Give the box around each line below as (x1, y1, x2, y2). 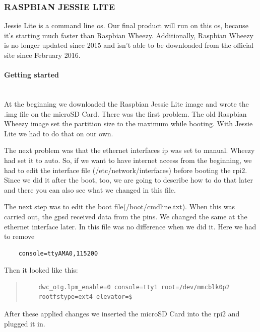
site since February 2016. (4, 50, 81, 60)
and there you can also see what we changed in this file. (4, 184, 176, 195)
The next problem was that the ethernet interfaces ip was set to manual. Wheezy (4, 145, 255, 155)
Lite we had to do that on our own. (4, 128, 113, 138)
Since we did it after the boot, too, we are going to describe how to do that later (4, 175, 253, 185)
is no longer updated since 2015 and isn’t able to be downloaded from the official (4, 40, 253, 50)
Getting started (4, 69, 59, 80)
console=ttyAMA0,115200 (18, 250, 98, 257)
